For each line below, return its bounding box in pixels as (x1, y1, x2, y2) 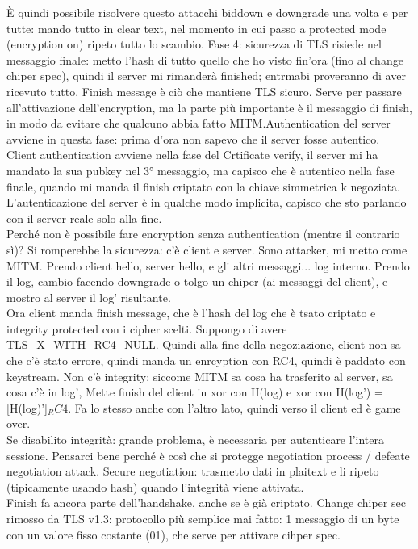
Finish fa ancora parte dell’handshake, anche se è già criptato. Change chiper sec (6, 494, 406, 511)
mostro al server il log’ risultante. (6, 288, 171, 305)
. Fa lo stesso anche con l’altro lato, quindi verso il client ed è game (68, 399, 401, 416)
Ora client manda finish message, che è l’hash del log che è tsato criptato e (6, 304, 376, 321)
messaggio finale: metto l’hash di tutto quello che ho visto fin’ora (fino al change (6, 51, 403, 68)
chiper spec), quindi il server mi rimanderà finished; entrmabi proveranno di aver (6, 67, 406, 84)
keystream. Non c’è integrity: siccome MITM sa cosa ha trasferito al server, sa (6, 367, 393, 384)
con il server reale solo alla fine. (6, 209, 162, 226)
